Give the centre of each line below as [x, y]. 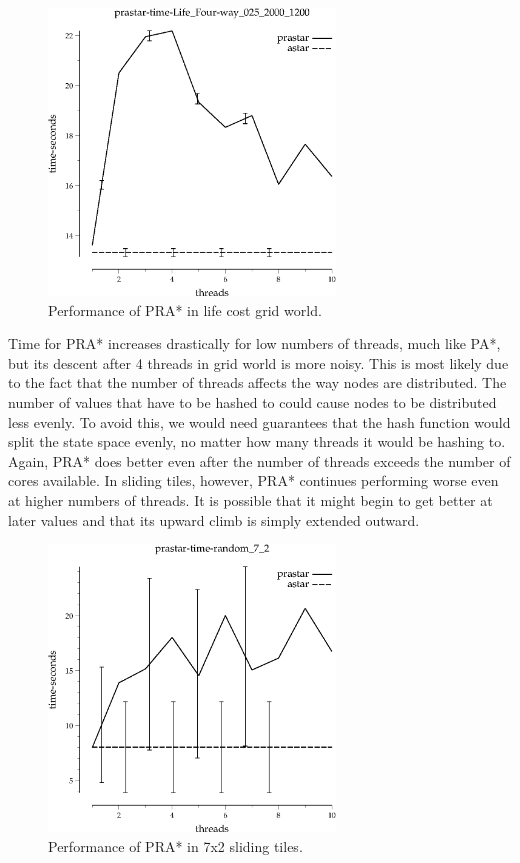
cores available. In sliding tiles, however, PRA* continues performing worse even [253, 480]
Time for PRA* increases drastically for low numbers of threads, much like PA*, [254, 343]
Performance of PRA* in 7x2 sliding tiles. [175, 845]
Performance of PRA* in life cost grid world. [185, 309]
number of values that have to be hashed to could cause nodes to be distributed [252, 401]
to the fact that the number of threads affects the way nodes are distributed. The [257, 382]
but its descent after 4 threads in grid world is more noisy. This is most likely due [258, 362]
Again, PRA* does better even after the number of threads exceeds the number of [259, 460]
